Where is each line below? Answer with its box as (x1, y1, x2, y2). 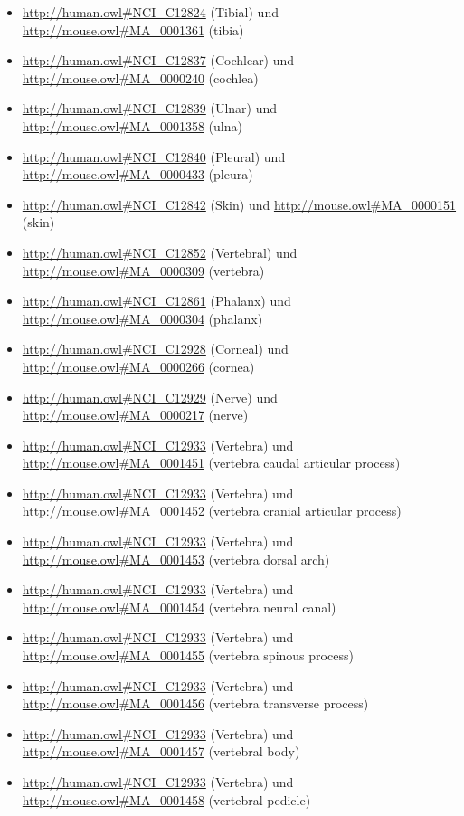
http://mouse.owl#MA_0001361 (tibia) (22, 20, 244, 39)
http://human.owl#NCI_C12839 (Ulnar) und (22, 99, 278, 118)
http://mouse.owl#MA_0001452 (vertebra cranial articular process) (22, 501, 402, 520)
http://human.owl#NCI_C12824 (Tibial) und (22, 3, 279, 21)
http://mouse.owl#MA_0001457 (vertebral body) (22, 742, 300, 761)
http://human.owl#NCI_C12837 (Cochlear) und (22, 51, 295, 70)
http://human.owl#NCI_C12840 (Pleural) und (22, 147, 286, 166)
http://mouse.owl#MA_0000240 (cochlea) (22, 68, 259, 87)
